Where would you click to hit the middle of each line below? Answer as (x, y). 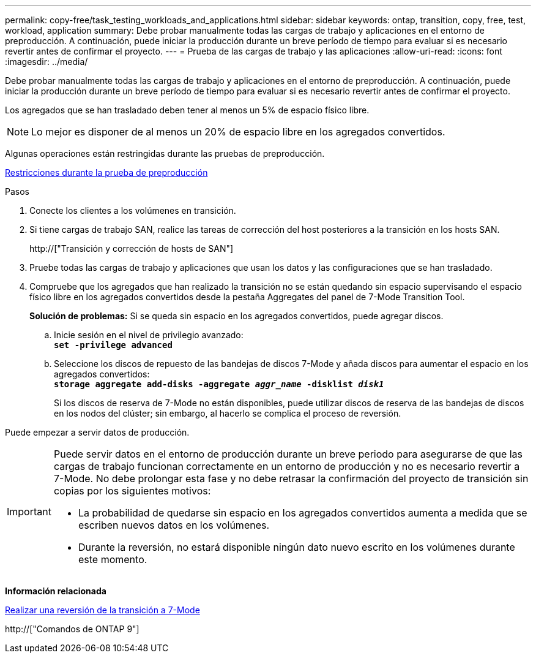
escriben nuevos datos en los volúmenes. (174, 525)
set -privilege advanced (113, 345)
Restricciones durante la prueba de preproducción (106, 172)
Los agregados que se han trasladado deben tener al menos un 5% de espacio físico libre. (187, 110)
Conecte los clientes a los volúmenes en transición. (133, 210)
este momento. (113, 559)
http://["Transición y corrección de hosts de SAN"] (132, 248)
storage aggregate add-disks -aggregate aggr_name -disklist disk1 (219, 384)
